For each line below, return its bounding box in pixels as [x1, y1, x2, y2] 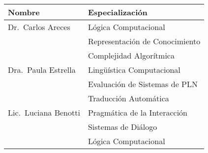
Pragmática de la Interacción [88, 107, 187, 118]
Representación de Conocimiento [88, 35, 201, 47]
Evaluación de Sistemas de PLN [88, 78, 198, 90]
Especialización [88, 6, 148, 18]
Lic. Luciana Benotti [8, 107, 80, 118]
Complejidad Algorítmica [88, 50, 175, 61]
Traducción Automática [88, 92, 169, 104]
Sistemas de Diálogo [88, 121, 157, 132]
